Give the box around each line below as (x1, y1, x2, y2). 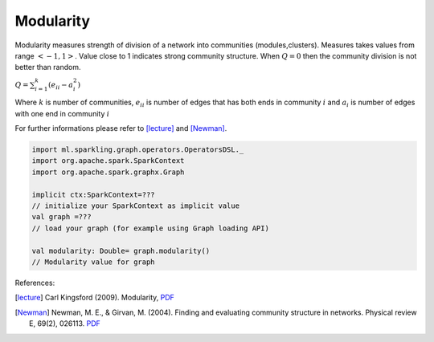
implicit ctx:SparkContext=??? (31, 189, 156, 199)
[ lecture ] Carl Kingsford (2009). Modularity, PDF (14, 293, 174, 303)
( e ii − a (48, 80, 74, 92)
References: (14, 278, 55, 287)
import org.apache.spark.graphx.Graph (31, 167, 185, 177)
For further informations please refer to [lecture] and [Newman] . (14, 124, 227, 133)
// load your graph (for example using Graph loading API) (31, 223, 269, 233)
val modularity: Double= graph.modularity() (31, 246, 211, 255)
